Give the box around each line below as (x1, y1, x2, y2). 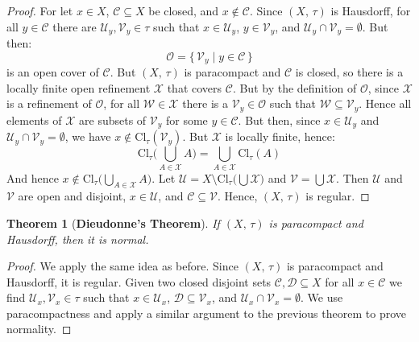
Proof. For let (6, 2, 73, 19)
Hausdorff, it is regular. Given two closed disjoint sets (6, 273, 272, 290)
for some (165, 111, 208, 128)
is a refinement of (6, 95, 92, 112)
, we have (64, 128, 111, 145)
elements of (6, 111, 62, 128)
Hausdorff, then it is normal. (6, 230, 149, 247)
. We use (301, 289, 343, 306)
